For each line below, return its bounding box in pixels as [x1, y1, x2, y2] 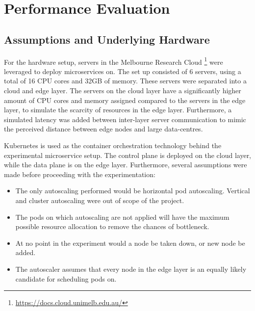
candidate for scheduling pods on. [15, 273, 117, 284]
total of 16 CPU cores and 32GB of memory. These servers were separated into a [4, 76, 247, 86]
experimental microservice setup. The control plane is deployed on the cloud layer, [4, 150, 252, 160]
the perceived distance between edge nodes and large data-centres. [4, 124, 203, 134]
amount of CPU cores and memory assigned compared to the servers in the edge [4, 95, 246, 105]
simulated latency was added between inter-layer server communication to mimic [4, 114, 246, 124]
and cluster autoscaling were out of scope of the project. [15, 195, 184, 205]
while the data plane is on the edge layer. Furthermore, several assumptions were [4, 159, 247, 170]
